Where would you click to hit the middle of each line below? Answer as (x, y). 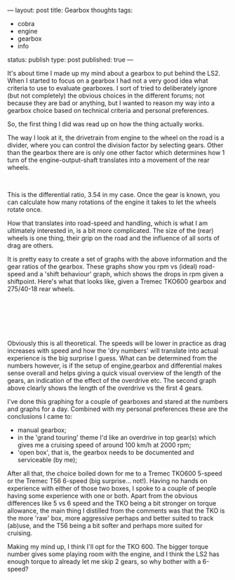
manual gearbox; (42, 430)
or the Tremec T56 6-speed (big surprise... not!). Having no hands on (107, 481)
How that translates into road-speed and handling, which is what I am (108, 223)
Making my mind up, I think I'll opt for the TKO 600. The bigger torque (108, 547)
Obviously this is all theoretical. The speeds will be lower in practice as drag (117, 343)
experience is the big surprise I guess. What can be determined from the (112, 358)
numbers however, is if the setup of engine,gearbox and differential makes (115, 365)
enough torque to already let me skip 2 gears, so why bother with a (104, 561)
